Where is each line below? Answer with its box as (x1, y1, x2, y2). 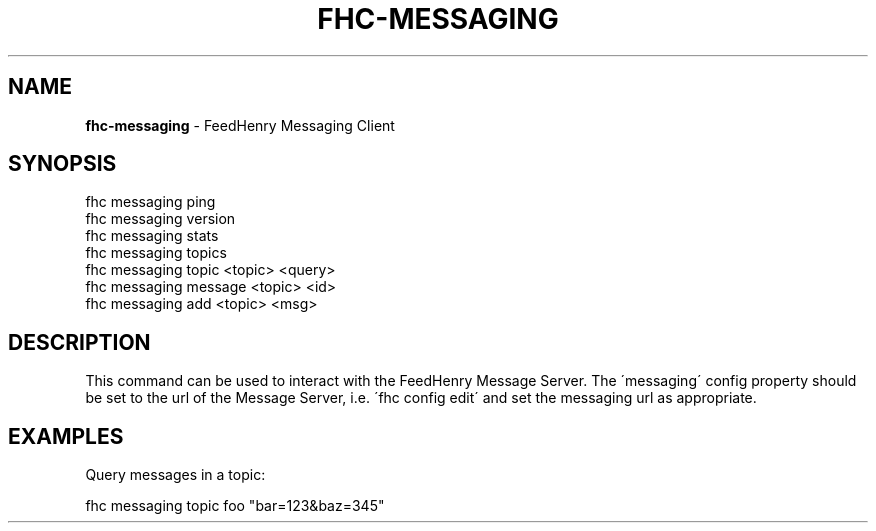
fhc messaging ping (85, 193, 216, 211)
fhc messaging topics (85, 244, 227, 262)
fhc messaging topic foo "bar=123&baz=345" (85, 497, 385, 515)
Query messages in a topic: (85, 466, 266, 484)
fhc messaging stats (85, 227, 219, 245)
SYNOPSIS (8, 151, 117, 177)
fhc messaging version (85, 210, 236, 228)
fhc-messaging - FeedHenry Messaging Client (85, 116, 395, 134)
